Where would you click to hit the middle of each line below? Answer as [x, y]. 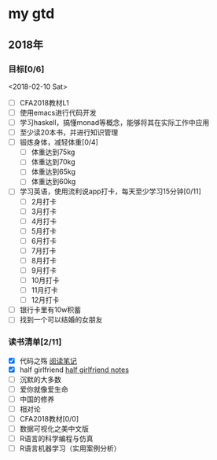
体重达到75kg [53, 152]
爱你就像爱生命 [44, 389]
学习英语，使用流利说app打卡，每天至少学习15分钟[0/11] [110, 191]
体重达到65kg [53, 172]
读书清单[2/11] [35, 342]
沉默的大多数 [40, 379]
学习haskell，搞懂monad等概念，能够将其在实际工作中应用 [114, 122]
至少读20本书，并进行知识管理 [69, 132]
